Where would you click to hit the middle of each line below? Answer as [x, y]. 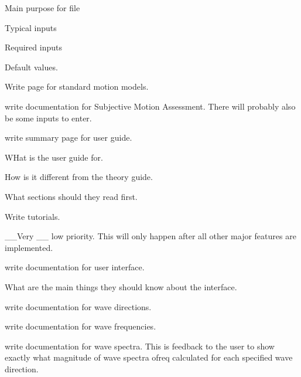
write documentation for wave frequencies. [81, 326]
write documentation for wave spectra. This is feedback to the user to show [140, 346]
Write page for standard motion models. [77, 86]
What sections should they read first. [71, 196]
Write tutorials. [33, 216]
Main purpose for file [42, 8]
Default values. [31, 67]
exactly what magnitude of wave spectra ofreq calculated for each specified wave [149, 357]
